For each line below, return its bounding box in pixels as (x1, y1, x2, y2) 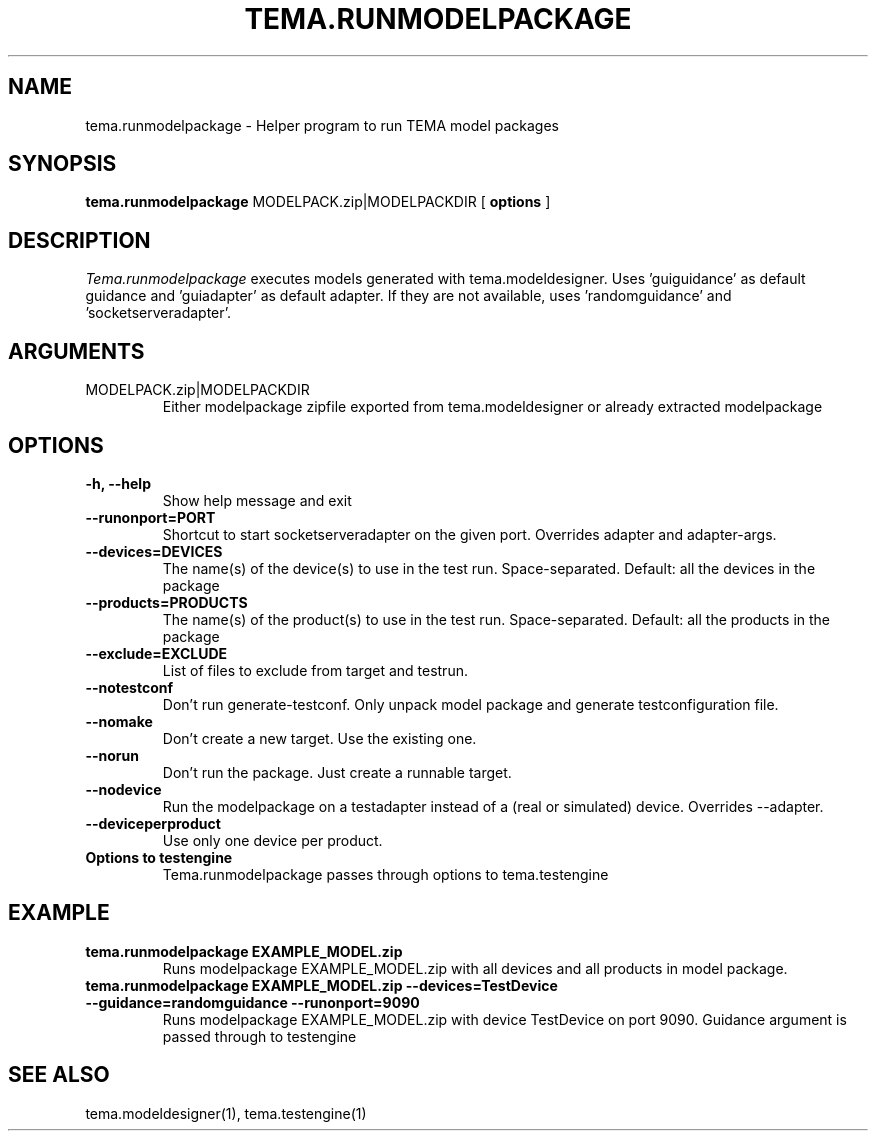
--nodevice (85, 780, 162, 798)
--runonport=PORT (85, 508, 216, 526)
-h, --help (85, 474, 151, 492)
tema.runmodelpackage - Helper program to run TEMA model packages (85, 116, 559, 134)
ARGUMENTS (8, 338, 145, 364)
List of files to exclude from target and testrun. (162, 661, 468, 679)
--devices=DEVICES (85, 542, 223, 560)
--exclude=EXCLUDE (85, 644, 228, 662)
